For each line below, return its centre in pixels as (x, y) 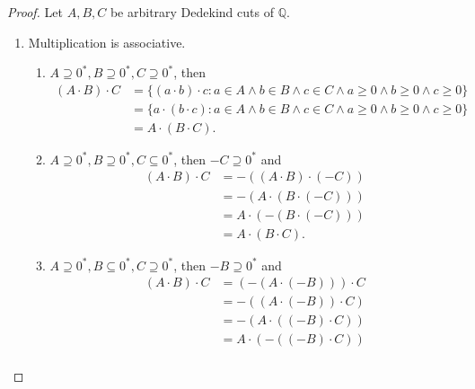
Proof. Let (35, 12)
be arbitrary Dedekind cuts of (192, 12)
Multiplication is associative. (107, 42)
